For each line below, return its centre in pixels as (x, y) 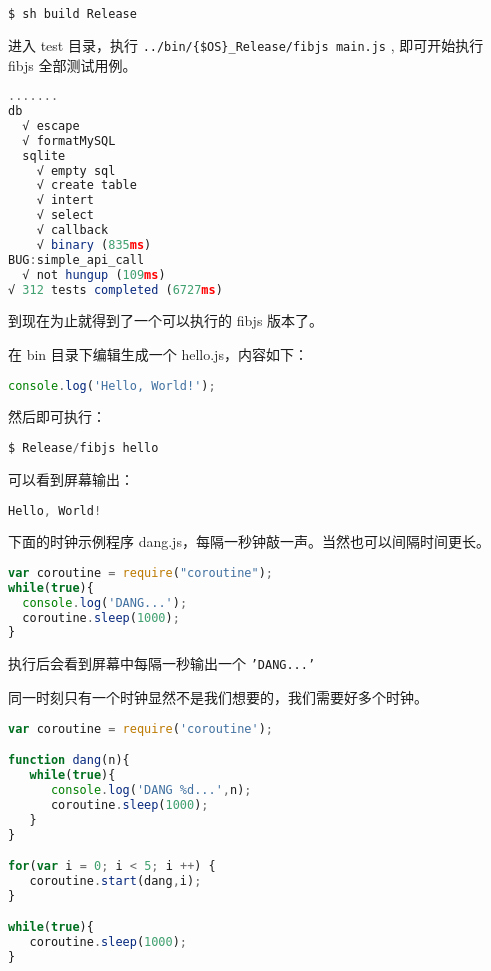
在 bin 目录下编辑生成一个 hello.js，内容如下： (158, 353)
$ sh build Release (72, 14)
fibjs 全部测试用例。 (72, 64)
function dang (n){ (69, 760)
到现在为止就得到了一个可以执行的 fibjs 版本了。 (166, 320)
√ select (65, 215)
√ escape (51, 125)
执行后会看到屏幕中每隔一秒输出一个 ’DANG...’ (162, 663)
